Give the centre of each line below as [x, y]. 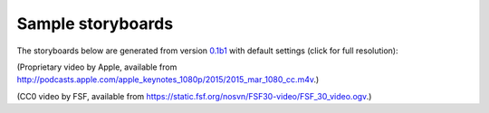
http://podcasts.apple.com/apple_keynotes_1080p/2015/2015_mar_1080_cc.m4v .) [168, 80]
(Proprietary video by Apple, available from [97, 67]
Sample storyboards [95, 24]
